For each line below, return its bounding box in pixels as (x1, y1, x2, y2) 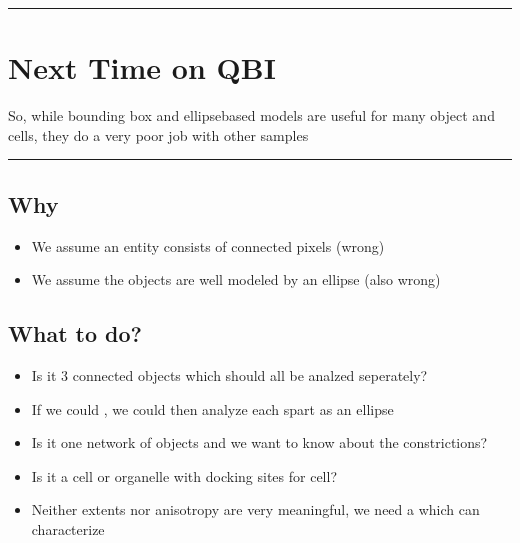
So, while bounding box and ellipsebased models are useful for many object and (8, 105, 495, 126)
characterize (31, 518, 105, 539)
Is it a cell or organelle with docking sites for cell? (31, 465, 337, 486)
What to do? (8, 318, 142, 349)
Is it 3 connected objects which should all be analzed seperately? (31, 364, 428, 385)
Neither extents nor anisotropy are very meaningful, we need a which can (31, 499, 480, 520)
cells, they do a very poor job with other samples (8, 124, 309, 145)
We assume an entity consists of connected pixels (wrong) (31, 235, 385, 256)
